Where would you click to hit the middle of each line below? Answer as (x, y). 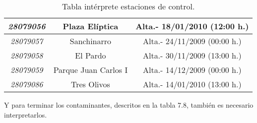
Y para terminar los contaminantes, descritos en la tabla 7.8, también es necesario (129, 105)
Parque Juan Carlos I (91, 70)
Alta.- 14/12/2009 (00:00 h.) (192, 70)
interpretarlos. (26, 114)
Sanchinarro (91, 41)
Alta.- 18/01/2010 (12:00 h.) (192, 26)
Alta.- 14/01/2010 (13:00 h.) (192, 84)
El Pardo (91, 55)
